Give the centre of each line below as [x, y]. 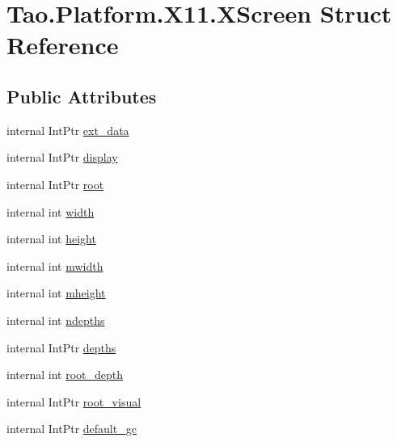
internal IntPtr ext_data [68, 130]
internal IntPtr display [62, 157]
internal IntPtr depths [61, 347]
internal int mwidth [55, 265]
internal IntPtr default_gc [72, 429]
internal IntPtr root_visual [74, 401]
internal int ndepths [56, 320]
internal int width [51, 211]
